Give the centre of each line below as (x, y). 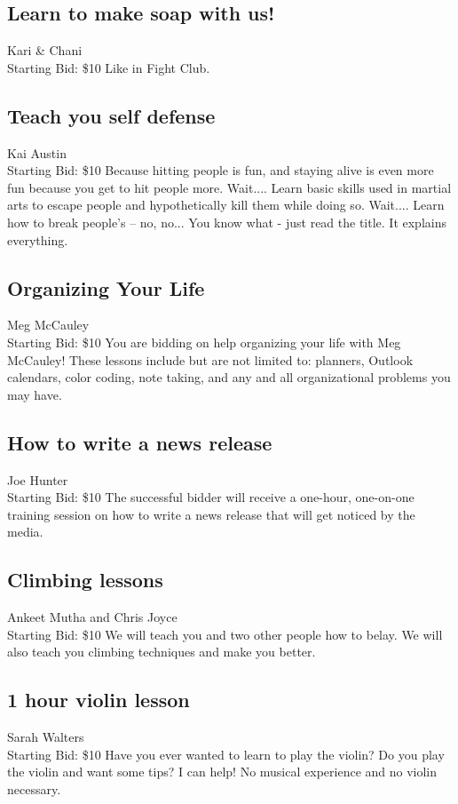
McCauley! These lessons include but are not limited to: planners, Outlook (210, 359)
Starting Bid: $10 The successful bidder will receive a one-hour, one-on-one (211, 497)
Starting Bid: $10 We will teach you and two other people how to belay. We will (225, 634)
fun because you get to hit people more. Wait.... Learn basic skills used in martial (229, 187)
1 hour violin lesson (99, 700)
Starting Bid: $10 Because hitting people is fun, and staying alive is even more (221, 170)
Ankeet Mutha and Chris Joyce (92, 617)
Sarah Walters (46, 737)
